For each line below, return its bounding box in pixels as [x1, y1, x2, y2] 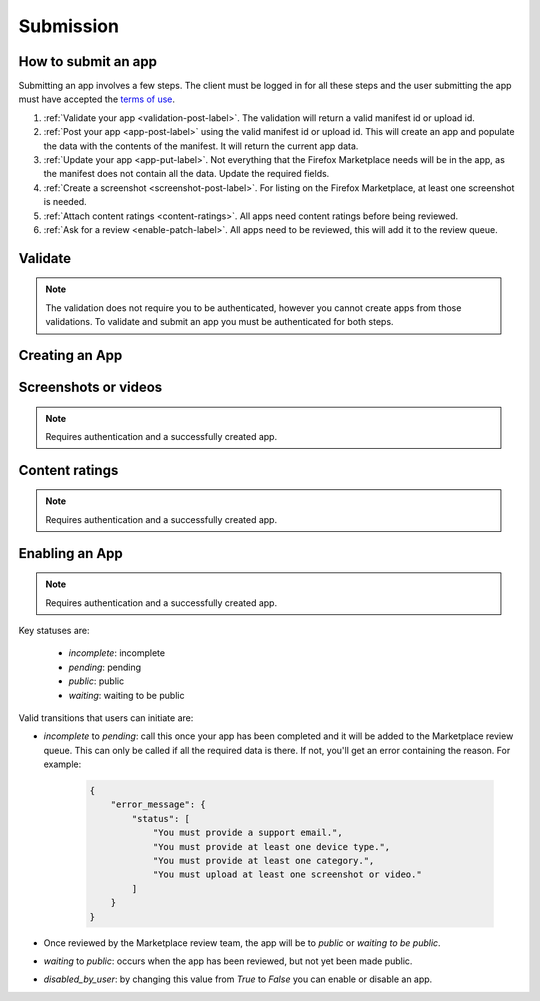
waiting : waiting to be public [68, 689, 185, 701]
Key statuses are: [18, 624, 90, 636]
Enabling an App [18, 545, 124, 562]
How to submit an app [18, 53, 157, 70]
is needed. [43, 196, 87, 208]
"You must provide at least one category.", [152, 855, 375, 867]
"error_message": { [110, 799, 207, 810]
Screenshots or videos [18, 378, 163, 395]
